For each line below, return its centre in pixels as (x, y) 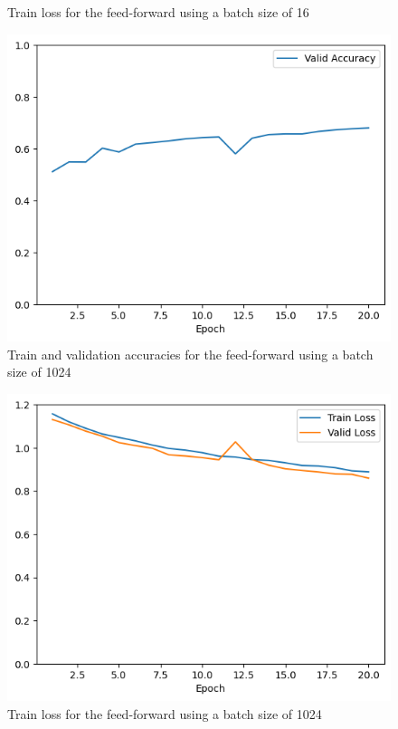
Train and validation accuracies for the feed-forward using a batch (190, 354)
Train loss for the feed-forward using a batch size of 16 (158, 12)
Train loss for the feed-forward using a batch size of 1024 (165, 713)
